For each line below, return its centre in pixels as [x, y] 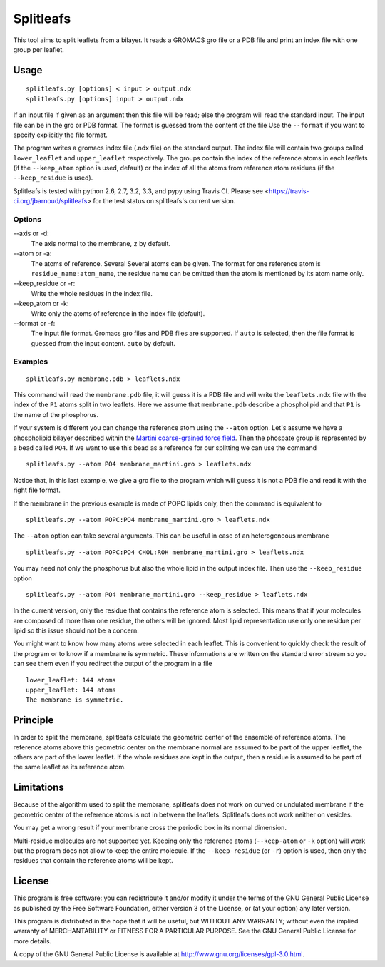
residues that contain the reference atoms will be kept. [93, 861]
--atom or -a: [32, 254]
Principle [34, 720]
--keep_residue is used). [53, 178]
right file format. [37, 490]
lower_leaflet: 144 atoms [71, 680]
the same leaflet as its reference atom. [70, 767]
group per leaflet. [38, 49]
